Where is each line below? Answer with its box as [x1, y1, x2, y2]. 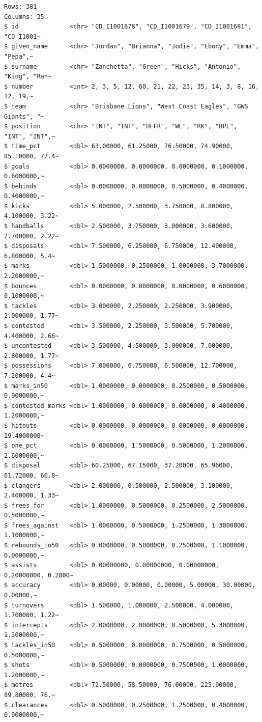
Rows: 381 [4, 3, 37, 10]
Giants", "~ [4, 113, 44, 120]
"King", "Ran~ [4, 73, 52, 80]
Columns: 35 [4, 13, 44, 20]
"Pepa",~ [4, 52, 34, 60]
